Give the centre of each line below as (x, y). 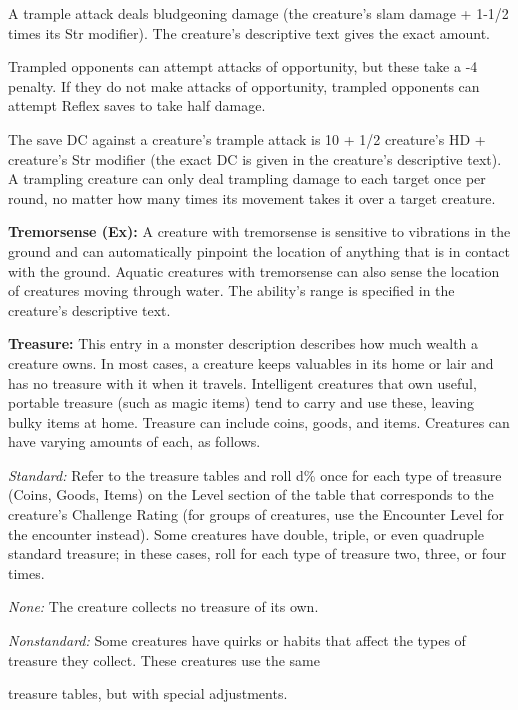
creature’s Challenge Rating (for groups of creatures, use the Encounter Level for (256, 514)
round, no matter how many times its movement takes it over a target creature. (252, 197)
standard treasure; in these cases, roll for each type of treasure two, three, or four (257, 553)
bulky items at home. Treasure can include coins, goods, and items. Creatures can (259, 421)
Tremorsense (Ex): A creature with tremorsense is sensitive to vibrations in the (259, 231)
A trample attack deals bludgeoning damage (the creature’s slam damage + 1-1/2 (258, 13)
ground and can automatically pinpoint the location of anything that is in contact (259, 250)
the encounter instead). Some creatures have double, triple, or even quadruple (246, 533)
